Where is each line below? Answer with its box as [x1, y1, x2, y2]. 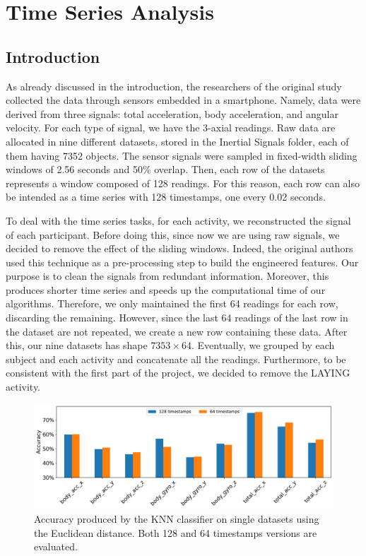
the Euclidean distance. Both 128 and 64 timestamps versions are [34, 525, 317, 540]
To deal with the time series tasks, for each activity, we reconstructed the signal [6, 213, 351, 227]
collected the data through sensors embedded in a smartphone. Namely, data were [6, 93, 361, 107]
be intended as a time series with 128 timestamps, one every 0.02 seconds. [6, 189, 326, 204]
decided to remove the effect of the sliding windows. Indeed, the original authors [6, 241, 353, 256]
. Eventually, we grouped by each [191, 338, 335, 353]
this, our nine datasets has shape [6, 338, 148, 353]
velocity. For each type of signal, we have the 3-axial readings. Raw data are [6, 120, 336, 135]
